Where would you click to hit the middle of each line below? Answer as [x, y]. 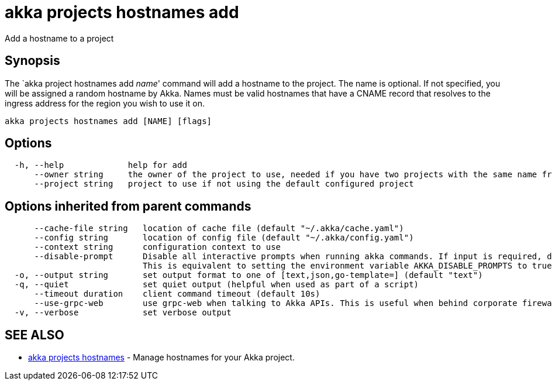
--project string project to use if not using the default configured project [224, 184]
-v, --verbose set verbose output [123, 313]
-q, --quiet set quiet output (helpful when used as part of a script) [217, 285]
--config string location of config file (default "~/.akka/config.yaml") [224, 238]
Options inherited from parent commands [128, 206]
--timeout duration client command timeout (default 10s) [177, 294]
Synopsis [32, 61]
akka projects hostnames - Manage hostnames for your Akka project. [161, 357]
